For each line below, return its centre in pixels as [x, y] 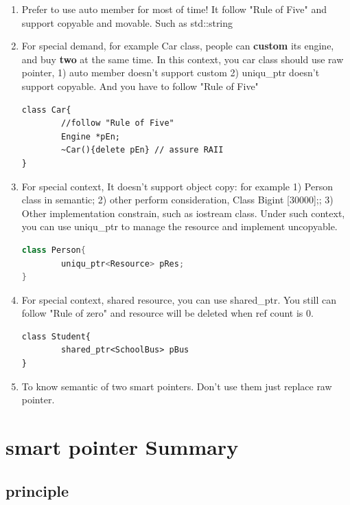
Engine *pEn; [91, 136]
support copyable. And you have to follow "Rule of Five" [140, 86]
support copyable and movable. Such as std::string [127, 22]
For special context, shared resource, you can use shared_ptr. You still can [179, 299]
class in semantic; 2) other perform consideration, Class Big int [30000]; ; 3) [177, 200]
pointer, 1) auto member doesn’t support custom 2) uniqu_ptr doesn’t [171, 72]
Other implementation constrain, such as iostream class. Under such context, [183, 213]
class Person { [54, 250]
